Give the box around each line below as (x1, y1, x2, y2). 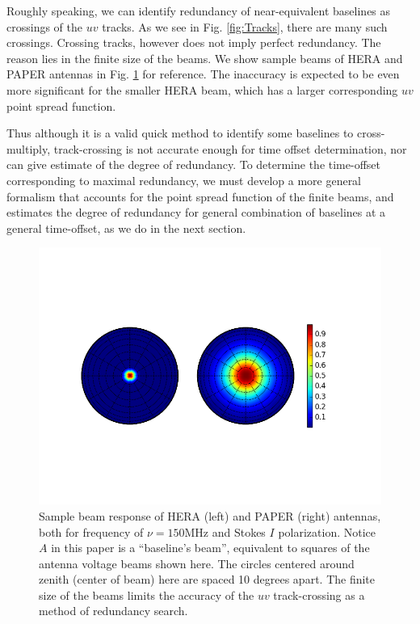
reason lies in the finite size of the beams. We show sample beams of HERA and (6, 49, 403, 66)
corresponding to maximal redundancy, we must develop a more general (6, 171, 362, 188)
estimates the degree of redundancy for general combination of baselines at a (6, 204, 386, 221)
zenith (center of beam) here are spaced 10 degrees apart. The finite (39, 571, 376, 588)
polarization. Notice (278, 523, 376, 540)
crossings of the (6, 18, 82, 35)
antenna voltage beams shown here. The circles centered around (39, 554, 355, 571)
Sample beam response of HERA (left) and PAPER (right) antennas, (39, 507, 381, 524)
